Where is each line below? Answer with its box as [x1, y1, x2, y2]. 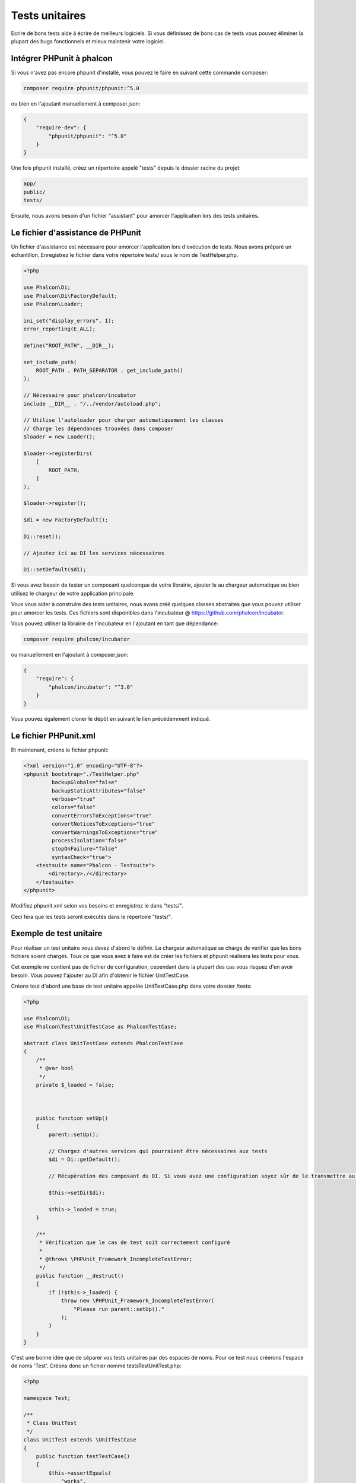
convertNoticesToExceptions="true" [51, 820, 155, 828]
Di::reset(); [23, 533, 62, 540]
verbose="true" [51, 795, 96, 802]
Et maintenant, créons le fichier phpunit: [11, 746, 109, 753]
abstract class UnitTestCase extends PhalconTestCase [23, 1040, 183, 1047]
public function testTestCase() [36, 1453, 131, 1459]
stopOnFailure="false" [51, 845, 118, 852]
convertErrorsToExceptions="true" [51, 812, 152, 819]
